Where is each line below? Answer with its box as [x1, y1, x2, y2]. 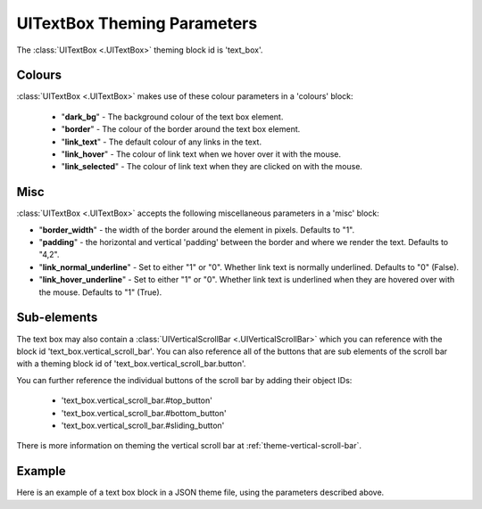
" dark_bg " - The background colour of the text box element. [61, 111, 284, 122]
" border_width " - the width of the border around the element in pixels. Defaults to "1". [38, 224, 355, 235]
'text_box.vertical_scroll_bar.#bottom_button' [61, 407, 227, 418]
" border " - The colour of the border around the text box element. [61, 124, 301, 135]
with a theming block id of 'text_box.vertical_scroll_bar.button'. [16, 358, 246, 369]
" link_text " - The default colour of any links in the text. [61, 136, 262, 147]
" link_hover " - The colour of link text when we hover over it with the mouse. [61, 149, 342, 160]
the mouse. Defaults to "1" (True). [38, 286, 162, 298]
